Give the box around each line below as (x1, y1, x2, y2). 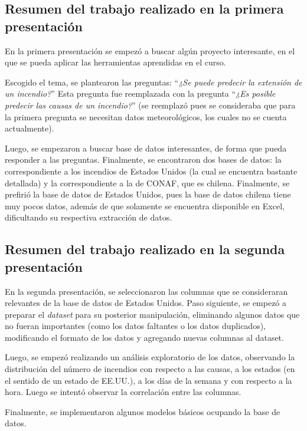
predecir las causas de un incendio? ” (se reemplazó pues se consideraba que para (5, 98, 296, 111)
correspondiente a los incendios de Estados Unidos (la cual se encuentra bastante (5, 164, 298, 177)
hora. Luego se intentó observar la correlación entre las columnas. (5, 386, 241, 398)
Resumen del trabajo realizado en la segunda (5, 240, 285, 258)
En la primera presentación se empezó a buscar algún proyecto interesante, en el (5, 44, 295, 57)
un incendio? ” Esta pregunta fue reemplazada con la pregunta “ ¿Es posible (5, 87, 276, 100)
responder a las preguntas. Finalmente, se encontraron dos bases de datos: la (5, 153, 282, 166)
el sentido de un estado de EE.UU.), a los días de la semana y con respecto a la (5, 374, 292, 386)
